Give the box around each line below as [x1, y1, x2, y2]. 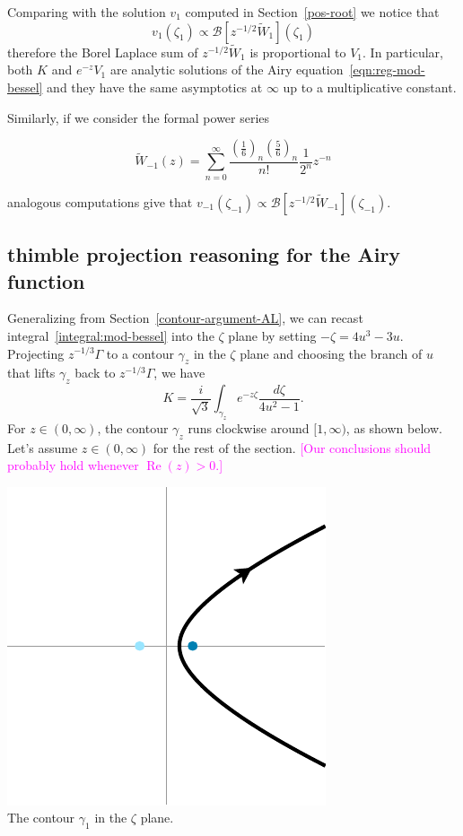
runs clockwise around [188, 418, 310, 437]
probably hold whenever [7, 456, 139, 475]
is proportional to [249, 42, 346, 61]
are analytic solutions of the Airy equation [109, 60, 344, 79]
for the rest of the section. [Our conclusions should [153, 438, 432, 457]
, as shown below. [345, 418, 442, 437]
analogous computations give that [7, 192, 193, 211]
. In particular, [363, 42, 443, 61]
